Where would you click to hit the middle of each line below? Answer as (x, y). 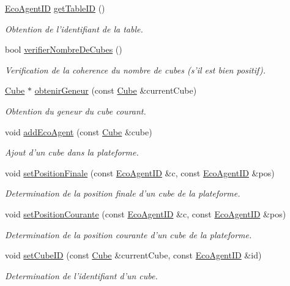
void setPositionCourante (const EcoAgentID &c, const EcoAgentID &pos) (146, 213)
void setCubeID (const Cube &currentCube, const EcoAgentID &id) (133, 255)
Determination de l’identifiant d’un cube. (81, 275)
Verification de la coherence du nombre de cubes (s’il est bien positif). (136, 70)
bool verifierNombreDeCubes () (64, 49)
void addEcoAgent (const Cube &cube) (79, 131)
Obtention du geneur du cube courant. (76, 111)
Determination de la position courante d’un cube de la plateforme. (128, 234)
